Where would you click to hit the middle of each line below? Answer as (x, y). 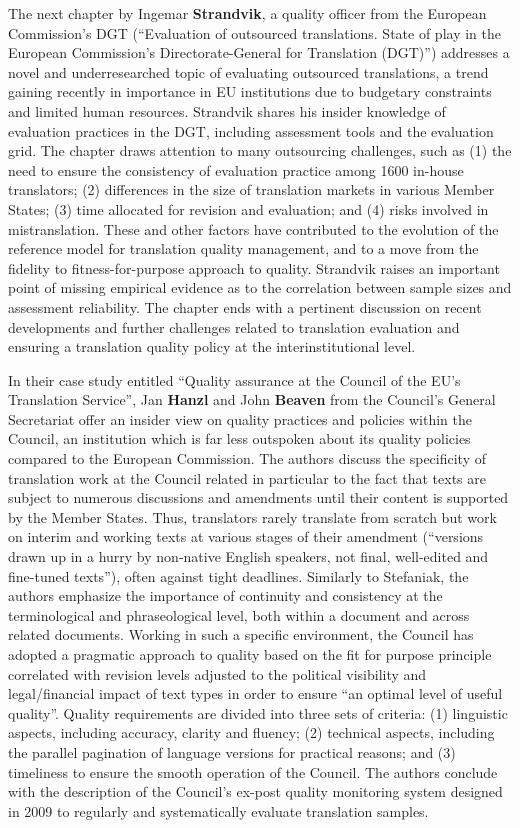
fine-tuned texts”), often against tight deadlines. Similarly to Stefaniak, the (238, 575)
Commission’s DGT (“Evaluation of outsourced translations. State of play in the (254, 32)
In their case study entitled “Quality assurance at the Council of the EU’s (234, 379)
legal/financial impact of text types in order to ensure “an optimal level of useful (255, 693)
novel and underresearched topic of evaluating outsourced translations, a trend (248, 71)
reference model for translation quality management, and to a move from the (243, 248)
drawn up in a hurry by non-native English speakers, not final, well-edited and (248, 556)
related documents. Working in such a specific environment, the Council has (241, 634)
